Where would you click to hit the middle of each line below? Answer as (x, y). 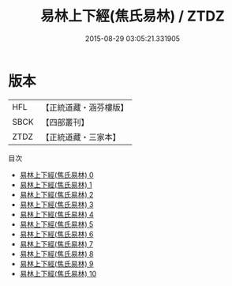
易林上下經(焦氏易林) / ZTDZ (133, 16)
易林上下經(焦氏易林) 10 (58, 273)
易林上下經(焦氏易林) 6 (56, 234)
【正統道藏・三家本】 (81, 137)
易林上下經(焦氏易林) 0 (56, 175)
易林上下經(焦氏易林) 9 (56, 263)
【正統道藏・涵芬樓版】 (85, 107)
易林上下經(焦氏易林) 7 (56, 244)
